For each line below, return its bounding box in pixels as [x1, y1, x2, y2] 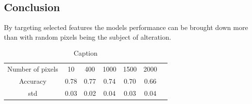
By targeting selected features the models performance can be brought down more [4, 22, 248, 32]
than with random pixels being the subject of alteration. [4, 31, 171, 42]
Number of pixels [7, 64, 58, 74]
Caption [73, 48, 98, 58]
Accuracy [19, 76, 47, 86]
